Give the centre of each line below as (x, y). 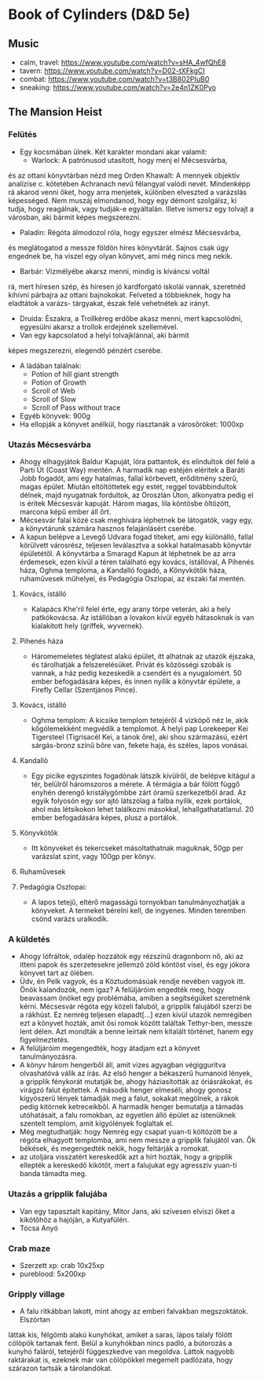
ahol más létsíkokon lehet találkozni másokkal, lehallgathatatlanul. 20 (142, 809)
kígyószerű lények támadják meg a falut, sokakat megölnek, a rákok (129, 1098)
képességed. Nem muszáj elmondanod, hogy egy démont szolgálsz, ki (123, 200)
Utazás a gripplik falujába (58, 1194)
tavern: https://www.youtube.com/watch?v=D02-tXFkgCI (112, 71)
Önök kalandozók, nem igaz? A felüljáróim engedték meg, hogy (122, 990)
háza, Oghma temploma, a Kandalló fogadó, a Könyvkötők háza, (123, 570)
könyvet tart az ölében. (57, 973)
